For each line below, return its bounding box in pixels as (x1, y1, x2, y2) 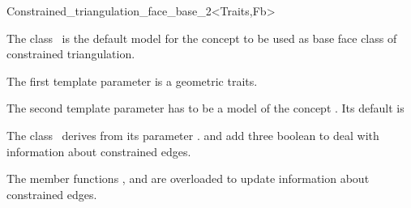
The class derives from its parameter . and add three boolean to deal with (6, 126, 379, 143)
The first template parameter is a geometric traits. (6, 72, 258, 89)
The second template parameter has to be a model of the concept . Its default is (6, 100, 405, 117)
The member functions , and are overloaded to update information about (6, 170, 370, 187)
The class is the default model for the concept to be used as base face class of (6, 29, 397, 46)
